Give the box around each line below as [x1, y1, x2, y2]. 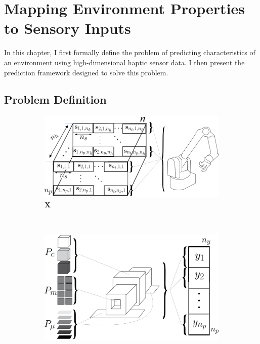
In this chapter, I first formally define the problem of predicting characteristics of [4, 47, 255, 58]
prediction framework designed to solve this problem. [4, 67, 168, 77]
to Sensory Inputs [4, 18, 131, 38]
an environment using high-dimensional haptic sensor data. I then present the [4, 57, 245, 67]
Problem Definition [4, 92, 107, 107]
